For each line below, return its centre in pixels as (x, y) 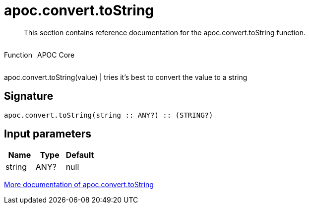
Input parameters (48, 134)
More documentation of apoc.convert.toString (79, 185)
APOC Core (56, 55)
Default (80, 155)
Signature (29, 96)
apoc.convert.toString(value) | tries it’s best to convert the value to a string (126, 77)
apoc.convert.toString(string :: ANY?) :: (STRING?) (109, 115)
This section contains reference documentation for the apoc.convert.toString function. (165, 32)
